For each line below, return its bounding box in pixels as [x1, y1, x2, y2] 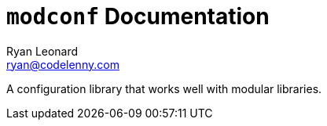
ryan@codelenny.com [6, 57, 119, 71]
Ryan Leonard [6, 44, 79, 58]
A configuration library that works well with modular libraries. [6, 81, 322, 95]
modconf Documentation [6, 3, 270, 30]
